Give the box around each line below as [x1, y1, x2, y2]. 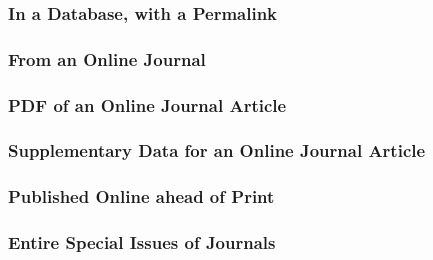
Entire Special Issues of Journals [8, 230, 276, 255]
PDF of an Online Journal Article [8, 92, 287, 117]
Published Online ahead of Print [8, 184, 275, 209]
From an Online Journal [8, 46, 206, 71]
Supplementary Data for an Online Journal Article [8, 138, 426, 163]
